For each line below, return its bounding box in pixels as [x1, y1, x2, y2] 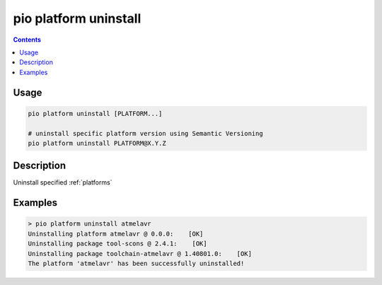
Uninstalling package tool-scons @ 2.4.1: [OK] [28, 240, 208, 248]
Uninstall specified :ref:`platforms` [13, 178, 112, 187]
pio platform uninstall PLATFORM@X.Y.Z [28, 139, 166, 147]
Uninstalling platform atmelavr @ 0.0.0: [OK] [28, 230, 204, 238]
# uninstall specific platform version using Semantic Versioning [28, 129, 263, 137]
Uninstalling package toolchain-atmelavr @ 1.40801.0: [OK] [28, 250, 253, 257]
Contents [13, 35, 42, 44]
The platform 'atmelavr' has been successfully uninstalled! [28, 259, 245, 267]
